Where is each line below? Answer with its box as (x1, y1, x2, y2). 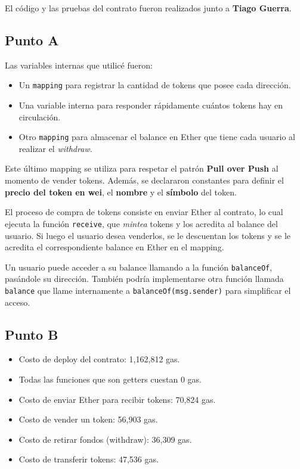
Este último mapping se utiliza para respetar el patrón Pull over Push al (5, 162, 279, 175)
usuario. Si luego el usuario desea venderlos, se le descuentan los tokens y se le (5, 229, 291, 241)
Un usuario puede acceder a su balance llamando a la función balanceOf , (5, 260, 273, 273)
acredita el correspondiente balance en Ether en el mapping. (5, 241, 224, 253)
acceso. (5, 296, 30, 308)
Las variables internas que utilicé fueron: (5, 58, 153, 71)
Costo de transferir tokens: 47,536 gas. (18, 453, 159, 465)
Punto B (5, 325, 58, 343)
